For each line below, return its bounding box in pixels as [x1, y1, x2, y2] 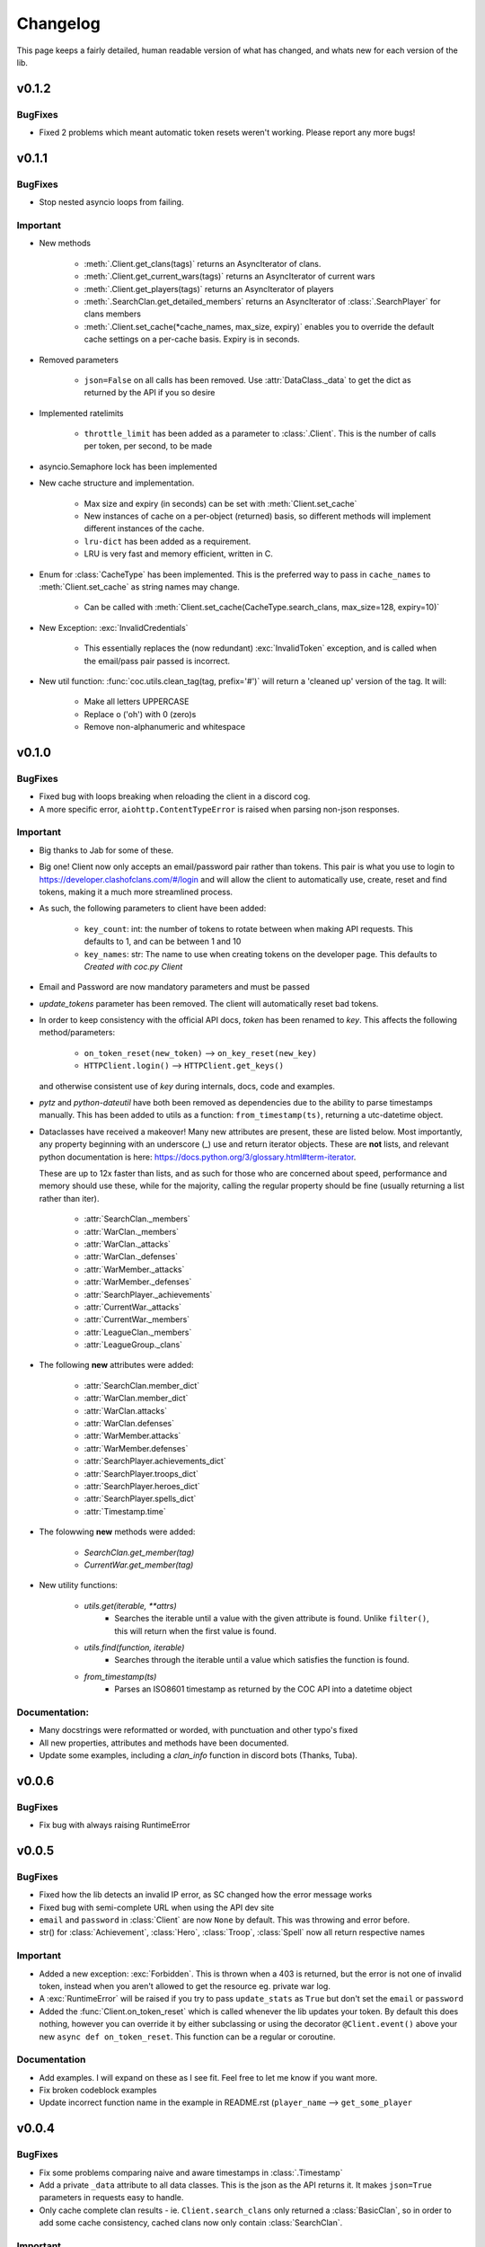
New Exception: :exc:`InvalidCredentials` [39, 622, 189, 633]
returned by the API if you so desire [84, 387, 216, 398]
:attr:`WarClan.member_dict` [84, 1393, 189, 1404]
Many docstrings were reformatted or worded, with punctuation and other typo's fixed [39, 1725, 358, 1736]
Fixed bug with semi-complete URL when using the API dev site [39, 1902, 274, 1913]
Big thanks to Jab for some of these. [39, 845, 174, 856]
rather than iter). [39, 1193, 100, 1203]
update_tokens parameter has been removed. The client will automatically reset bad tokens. [39, 998, 379, 1008]
